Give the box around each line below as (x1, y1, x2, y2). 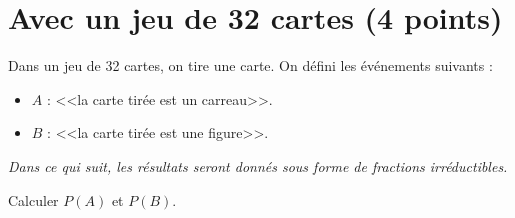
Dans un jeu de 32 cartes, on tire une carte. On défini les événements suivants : (8, 55, 493, 76)
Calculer (8, 189, 59, 210)
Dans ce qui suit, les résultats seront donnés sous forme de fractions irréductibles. (8, 155, 508, 176)
